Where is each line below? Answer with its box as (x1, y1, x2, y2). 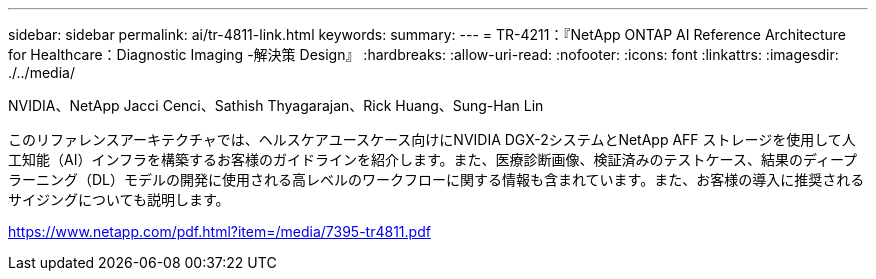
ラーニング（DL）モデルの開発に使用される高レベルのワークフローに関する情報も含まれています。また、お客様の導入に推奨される (8, 171, 865, 188)
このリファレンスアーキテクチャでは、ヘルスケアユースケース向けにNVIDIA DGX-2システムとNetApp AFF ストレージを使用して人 (8, 131, 856, 148)
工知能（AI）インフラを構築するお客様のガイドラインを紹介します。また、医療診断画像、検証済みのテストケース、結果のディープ (8, 151, 858, 168)
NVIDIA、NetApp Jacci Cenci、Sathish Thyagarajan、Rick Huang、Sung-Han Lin (8, 97, 544, 114)
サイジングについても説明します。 (8, 191, 230, 208)
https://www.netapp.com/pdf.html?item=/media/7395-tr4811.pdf (8, 223, 431, 240)
